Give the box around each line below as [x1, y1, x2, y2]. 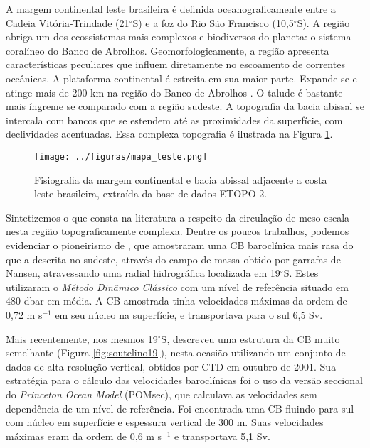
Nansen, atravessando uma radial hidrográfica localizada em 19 [6, 266, 280, 280]
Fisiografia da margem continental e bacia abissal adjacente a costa [34, 172, 327, 187]
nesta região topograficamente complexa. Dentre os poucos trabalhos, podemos [6, 224, 349, 239]
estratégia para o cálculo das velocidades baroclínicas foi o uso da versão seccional [6, 373, 363, 388]
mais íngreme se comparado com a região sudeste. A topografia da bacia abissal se [6, 99, 364, 114]
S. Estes [283, 266, 319, 280]
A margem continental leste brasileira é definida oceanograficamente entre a [6, 1, 336, 16]
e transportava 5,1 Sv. [174, 428, 270, 443]
